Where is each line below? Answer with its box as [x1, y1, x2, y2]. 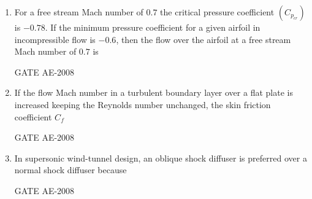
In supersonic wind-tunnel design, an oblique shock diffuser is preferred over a [14, 151, 307, 164]
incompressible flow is [14, 33, 96, 45]
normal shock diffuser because [14, 163, 127, 176]
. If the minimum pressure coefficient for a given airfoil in [45, 21, 261, 33]
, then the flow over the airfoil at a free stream [116, 33, 291, 45]
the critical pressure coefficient [160, 6, 275, 18]
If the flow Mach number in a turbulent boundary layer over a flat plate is [14, 86, 293, 99]
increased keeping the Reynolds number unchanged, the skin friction [14, 98, 271, 111]
